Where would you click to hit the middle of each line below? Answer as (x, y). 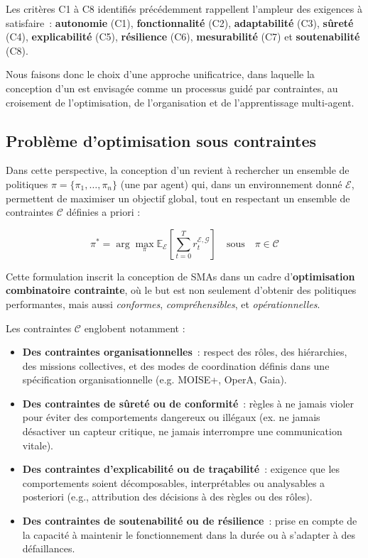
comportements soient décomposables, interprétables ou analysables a (174, 482)
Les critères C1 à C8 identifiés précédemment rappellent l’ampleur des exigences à (184, 9)
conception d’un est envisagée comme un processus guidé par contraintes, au (172, 88)
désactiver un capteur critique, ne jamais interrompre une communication (182, 431)
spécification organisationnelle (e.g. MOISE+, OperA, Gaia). (155, 379)
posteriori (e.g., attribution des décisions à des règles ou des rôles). (167, 497)
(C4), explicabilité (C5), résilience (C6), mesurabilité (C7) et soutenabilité (183, 37)
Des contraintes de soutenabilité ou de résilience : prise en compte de (190, 521)
